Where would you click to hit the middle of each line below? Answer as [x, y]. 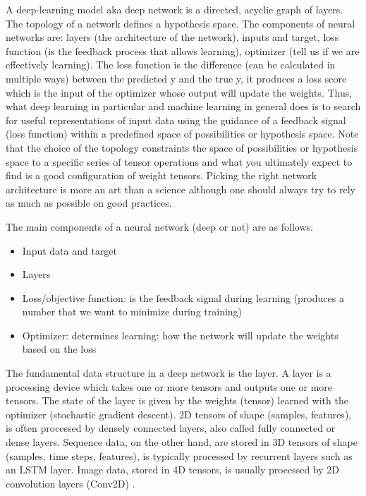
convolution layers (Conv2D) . [71, 483]
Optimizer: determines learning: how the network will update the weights [180, 335]
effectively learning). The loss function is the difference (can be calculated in [171, 65]
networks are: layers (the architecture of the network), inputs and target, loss [172, 37]
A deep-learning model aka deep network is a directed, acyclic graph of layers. [175, 9]
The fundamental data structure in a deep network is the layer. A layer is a [169, 373]
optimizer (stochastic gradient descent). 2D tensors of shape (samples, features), [179, 414]
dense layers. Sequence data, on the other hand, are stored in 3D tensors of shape [182, 442]
